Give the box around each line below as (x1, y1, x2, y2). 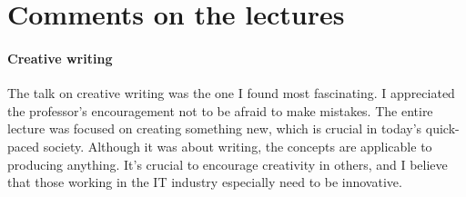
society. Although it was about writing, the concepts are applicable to (43, 136, 432, 155)
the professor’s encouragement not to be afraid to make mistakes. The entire (7, 101, 433, 120)
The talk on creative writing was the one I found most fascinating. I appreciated (7, 84, 455, 103)
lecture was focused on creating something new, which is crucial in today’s (7, 119, 422, 138)
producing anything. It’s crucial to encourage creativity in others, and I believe (7, 154, 448, 173)
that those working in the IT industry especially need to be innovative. (7, 172, 402, 192)
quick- (425, 119, 460, 138)
